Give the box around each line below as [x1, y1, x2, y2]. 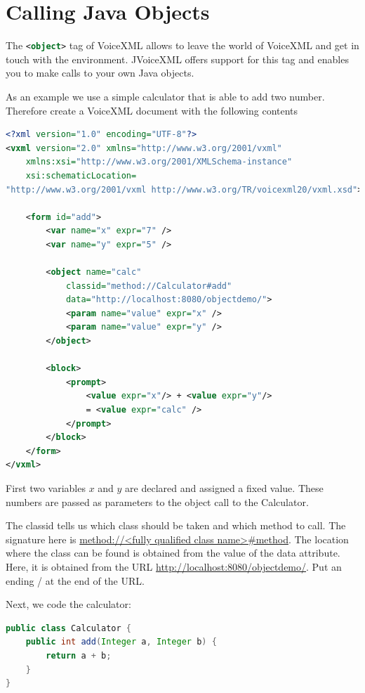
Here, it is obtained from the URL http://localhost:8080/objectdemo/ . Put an [6, 559, 342, 574]
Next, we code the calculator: [6, 597, 131, 611]
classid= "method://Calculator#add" [65, 280, 232, 291]
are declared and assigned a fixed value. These [125, 481, 324, 495]
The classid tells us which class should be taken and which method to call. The [6, 518, 346, 533]
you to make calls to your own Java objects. [6, 65, 194, 80]
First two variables [6, 481, 86, 495]
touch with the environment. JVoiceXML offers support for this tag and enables [6, 51, 349, 66]
